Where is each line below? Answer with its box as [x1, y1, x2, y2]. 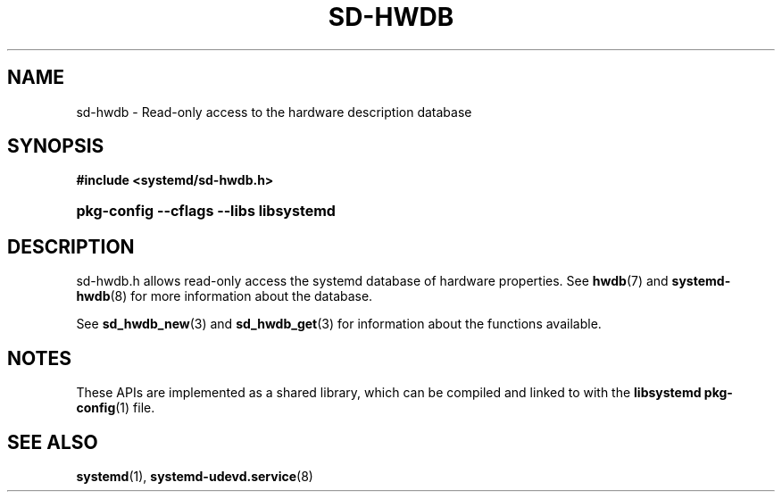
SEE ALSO [7, 430, 98, 453]
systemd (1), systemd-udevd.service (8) [76, 468, 313, 484]
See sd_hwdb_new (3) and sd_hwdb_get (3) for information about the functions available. [76, 316, 602, 332]
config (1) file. [76, 400, 155, 416]
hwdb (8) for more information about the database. [76, 288, 373, 304]
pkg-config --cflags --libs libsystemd [76, 202, 336, 220]
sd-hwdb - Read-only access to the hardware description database [76, 104, 472, 120]
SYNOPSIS [7, 135, 104, 158]
